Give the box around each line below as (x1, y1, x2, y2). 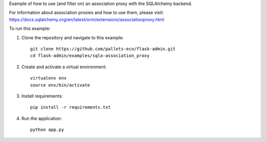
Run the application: (21, 115, 62, 121)
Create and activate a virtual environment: (21, 64, 107, 70)
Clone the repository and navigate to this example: (21, 34, 124, 40)
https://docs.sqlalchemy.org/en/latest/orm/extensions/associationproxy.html (9, 16, 165, 22)
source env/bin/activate (30, 82, 90, 88)
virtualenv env (30, 75, 67, 81)
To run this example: (9, 26, 51, 31)
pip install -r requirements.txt (30, 105, 111, 110)
